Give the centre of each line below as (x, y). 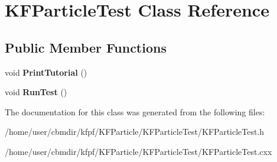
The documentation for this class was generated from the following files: (135, 111)
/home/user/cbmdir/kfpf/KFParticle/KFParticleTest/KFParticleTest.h (135, 132)
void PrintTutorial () (46, 72)
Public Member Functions (86, 47)
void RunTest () (36, 92)
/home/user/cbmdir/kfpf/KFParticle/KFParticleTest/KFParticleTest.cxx (138, 151)
